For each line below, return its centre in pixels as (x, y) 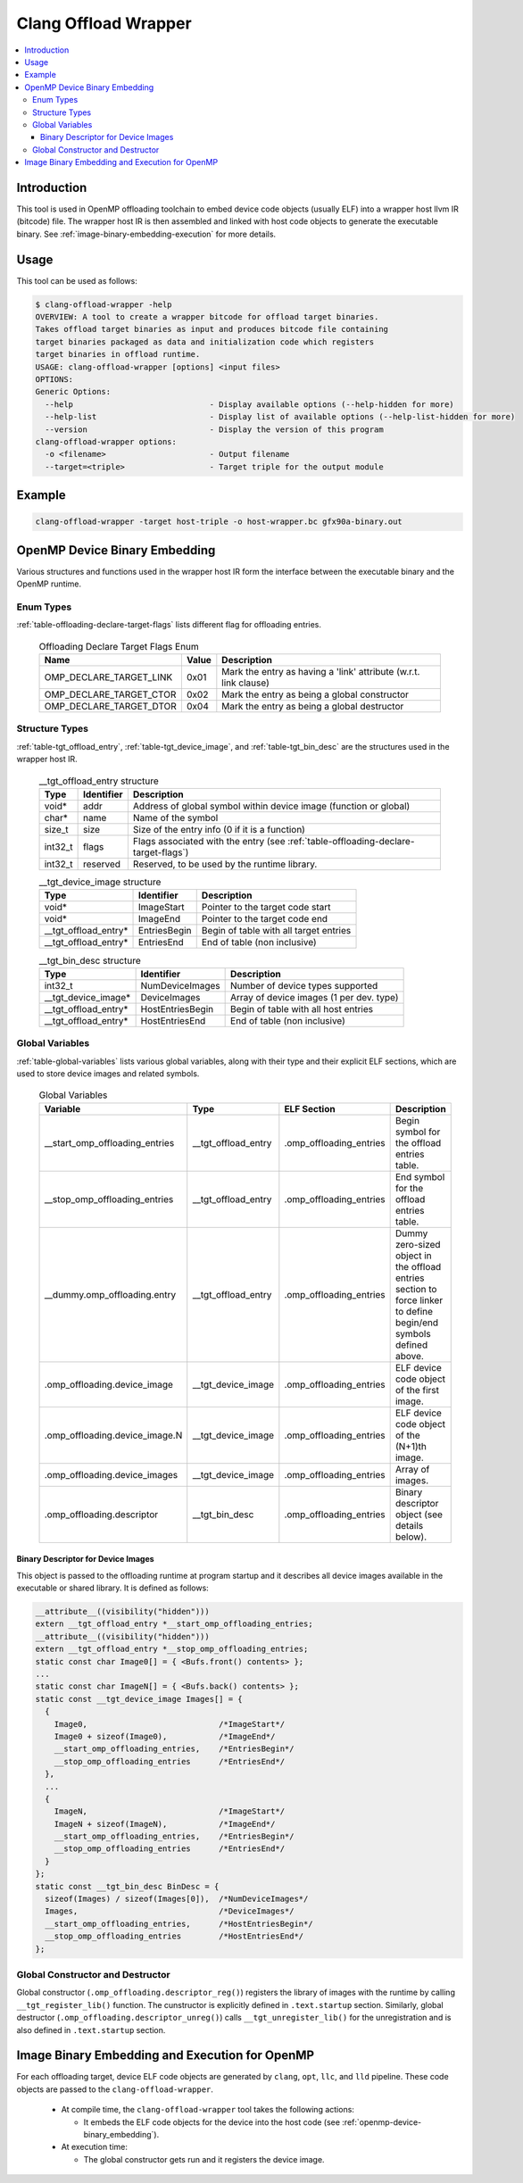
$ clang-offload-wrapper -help (104, 304)
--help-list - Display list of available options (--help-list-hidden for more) (280, 417)
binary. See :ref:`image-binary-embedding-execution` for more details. (146, 234)
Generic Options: (73, 392)
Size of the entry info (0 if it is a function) (219, 830)
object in (413, 1256)
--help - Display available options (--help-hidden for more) (249, 404)
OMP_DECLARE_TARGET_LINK (108, 677)
